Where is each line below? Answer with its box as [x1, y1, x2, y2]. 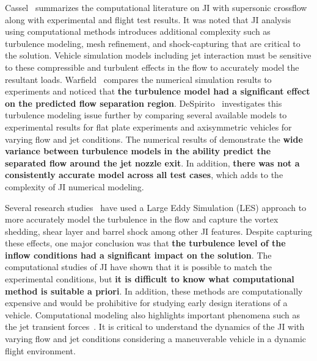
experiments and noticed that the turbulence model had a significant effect [5, 85, 310, 98]
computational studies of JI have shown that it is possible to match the [5, 260, 272, 273]
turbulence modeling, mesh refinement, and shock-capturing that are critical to [5, 37, 301, 49]
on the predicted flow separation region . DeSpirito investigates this [5, 96, 282, 109]
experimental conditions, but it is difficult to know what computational [5, 273, 294, 285]
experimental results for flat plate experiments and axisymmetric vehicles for [5, 120, 292, 133]
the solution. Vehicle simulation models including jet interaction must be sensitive [5, 49, 312, 62]
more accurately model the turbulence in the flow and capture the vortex [5, 213, 279, 226]
